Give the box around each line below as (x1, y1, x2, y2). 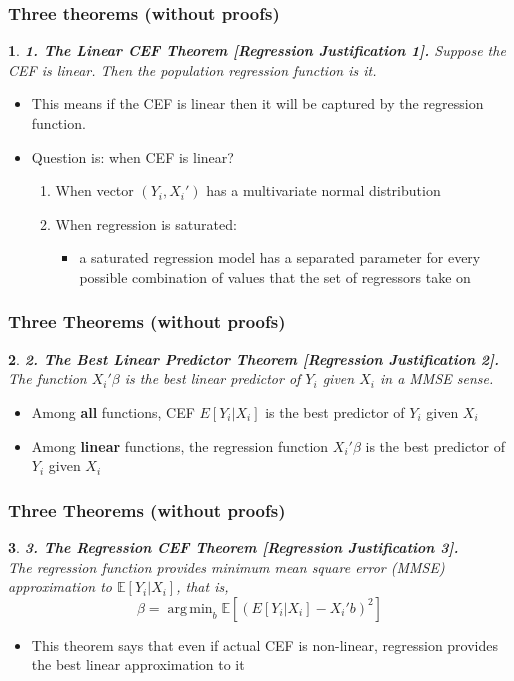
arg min (167, 601, 213, 616)
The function (8, 368, 87, 389)
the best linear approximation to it (31, 654, 245, 675)
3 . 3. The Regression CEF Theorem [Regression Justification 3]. (8, 536, 459, 557)
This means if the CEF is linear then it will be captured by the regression (31, 93, 484, 114)
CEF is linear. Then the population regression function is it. (8, 59, 377, 80)
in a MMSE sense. (379, 368, 494, 389)
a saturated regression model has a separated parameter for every (79, 247, 481, 268)
